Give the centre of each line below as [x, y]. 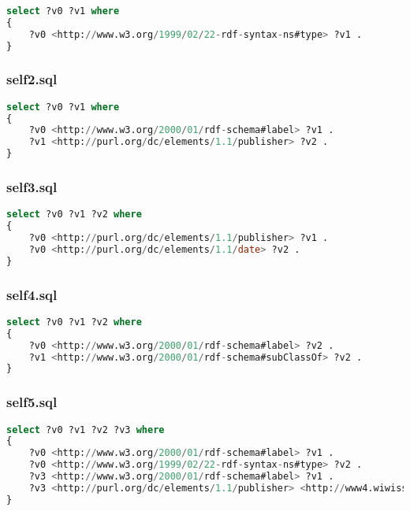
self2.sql [32, 79]
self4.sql [32, 294]
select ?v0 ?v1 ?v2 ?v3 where [86, 430]
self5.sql [32, 402]
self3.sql [32, 187]
